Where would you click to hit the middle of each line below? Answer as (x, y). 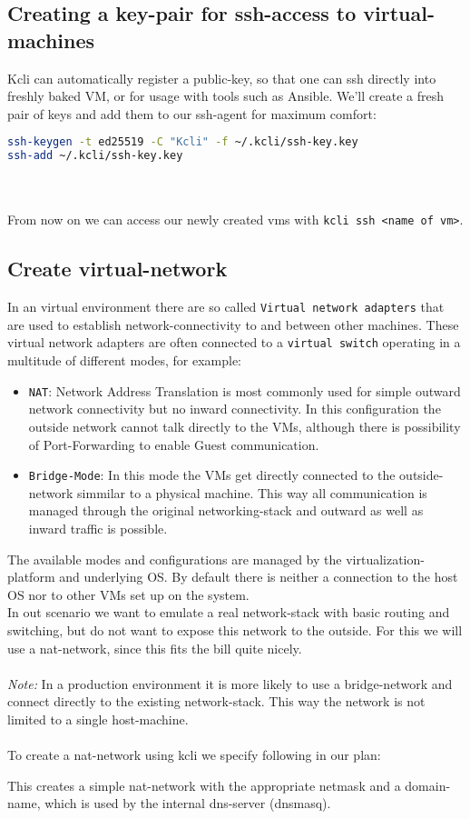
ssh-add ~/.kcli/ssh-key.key (95, 156)
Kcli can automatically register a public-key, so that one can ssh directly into (222, 78)
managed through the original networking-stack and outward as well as (226, 510)
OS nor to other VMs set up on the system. (128, 594)
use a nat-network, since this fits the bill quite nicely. (155, 648)
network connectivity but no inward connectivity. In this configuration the (235, 409)
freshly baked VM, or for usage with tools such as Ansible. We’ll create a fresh (225, 96)
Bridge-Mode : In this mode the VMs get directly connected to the (212, 475)
